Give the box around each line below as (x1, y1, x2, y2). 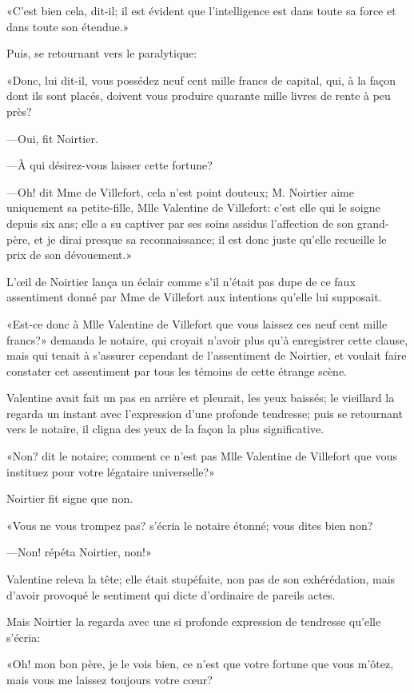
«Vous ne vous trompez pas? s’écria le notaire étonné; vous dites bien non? (6, 516, 373, 533)
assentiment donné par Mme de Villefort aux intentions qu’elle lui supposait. (6, 289, 382, 305)
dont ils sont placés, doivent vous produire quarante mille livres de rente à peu (6, 87, 391, 104)
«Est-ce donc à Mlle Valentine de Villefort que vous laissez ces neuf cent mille (6, 315, 388, 332)
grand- (356, 214, 389, 231)
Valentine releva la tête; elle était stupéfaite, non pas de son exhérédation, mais (6, 571, 396, 587)
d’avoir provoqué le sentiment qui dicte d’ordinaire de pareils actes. (6, 586, 336, 603)
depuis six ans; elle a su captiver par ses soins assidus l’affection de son (6, 214, 354, 231)
